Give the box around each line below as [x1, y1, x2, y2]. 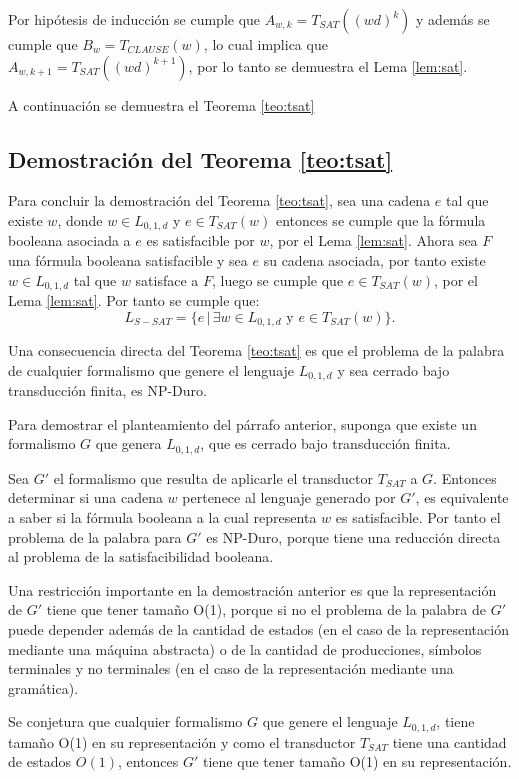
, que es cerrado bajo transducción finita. [200, 433, 451, 454]
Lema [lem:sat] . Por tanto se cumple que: [8, 290, 260, 311]
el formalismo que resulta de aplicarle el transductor [53, 467, 374, 488]
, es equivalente [415, 487, 509, 508]
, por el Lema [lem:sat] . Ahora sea [269, 230, 478, 251]
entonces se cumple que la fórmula [275, 209, 486, 230]
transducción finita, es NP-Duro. [8, 380, 207, 401]
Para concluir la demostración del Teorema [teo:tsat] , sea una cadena [8, 190, 431, 211]
